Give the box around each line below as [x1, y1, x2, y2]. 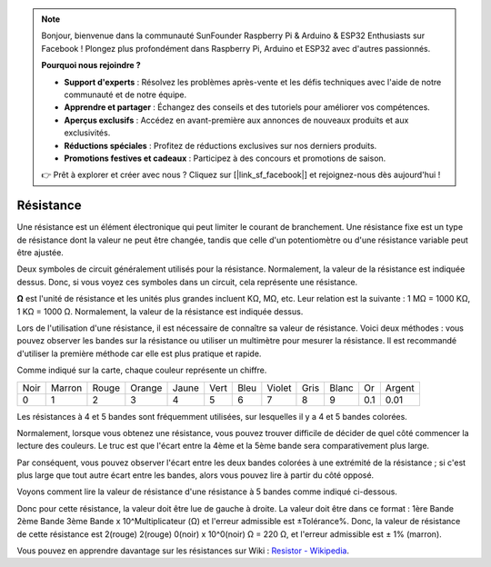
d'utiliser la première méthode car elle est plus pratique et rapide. [16, 348, 262, 359]
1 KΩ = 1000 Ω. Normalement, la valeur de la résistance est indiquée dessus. [16, 305, 304, 317]
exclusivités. [64, 127, 111, 138]
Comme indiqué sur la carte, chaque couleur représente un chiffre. [16, 364, 267, 376]
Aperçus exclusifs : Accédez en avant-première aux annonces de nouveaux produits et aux [64, 114, 409, 125]
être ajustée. [16, 246, 64, 258]
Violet [266, 382, 292, 394]
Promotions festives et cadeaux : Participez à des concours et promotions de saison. [64, 153, 386, 164]
